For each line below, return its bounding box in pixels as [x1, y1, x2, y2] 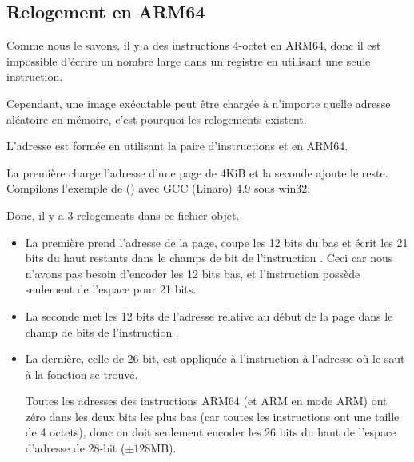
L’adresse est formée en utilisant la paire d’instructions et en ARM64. [6, 137, 348, 154]
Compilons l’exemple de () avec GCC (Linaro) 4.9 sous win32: [6, 180, 311, 197]
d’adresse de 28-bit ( [25, 440, 125, 456]
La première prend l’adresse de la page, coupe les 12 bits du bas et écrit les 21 [25, 233, 408, 250]
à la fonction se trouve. [25, 365, 138, 382]
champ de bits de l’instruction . [25, 323, 179, 340]
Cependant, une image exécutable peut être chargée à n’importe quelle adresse [6, 94, 391, 111]
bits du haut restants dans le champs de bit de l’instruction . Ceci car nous [25, 249, 393, 266]
